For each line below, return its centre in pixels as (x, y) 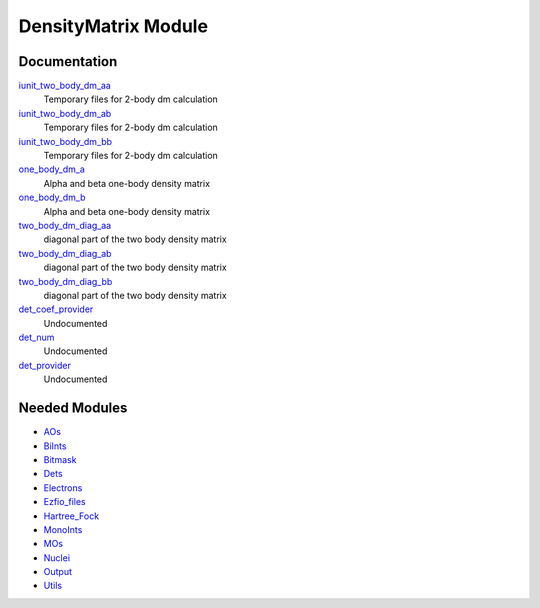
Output (57, 572)
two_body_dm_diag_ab (65, 253)
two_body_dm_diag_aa (65, 225)
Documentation (68, 61)
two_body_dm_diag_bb (65, 281)
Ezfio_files (65, 502)
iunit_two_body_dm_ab (65, 113)
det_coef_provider (56, 309)
